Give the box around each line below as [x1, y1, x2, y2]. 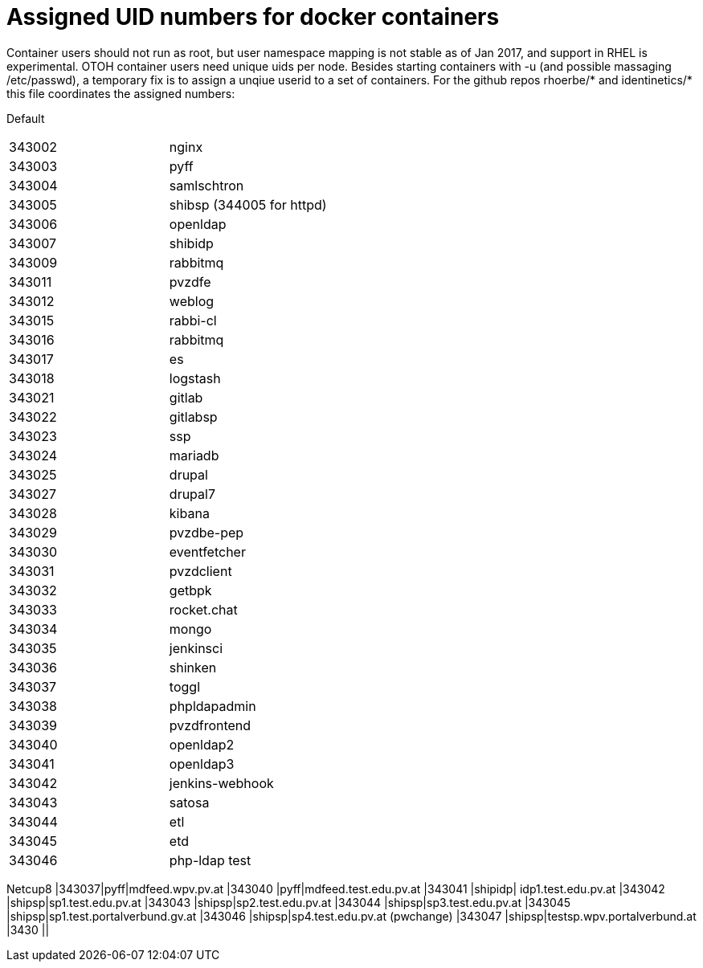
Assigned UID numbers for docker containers [6, 3, 500, 31]
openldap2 [169, 736, 235, 753]
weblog [169, 292, 215, 309]
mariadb [169, 447, 219, 464]
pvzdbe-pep [169, 524, 244, 541]
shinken [169, 659, 217, 676]
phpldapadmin [169, 697, 256, 714]
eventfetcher [169, 543, 246, 560]
